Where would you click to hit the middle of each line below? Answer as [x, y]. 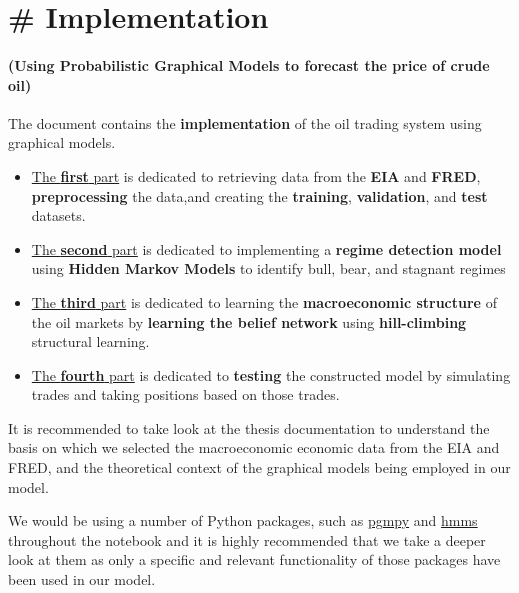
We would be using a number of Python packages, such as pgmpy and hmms [243, 520]
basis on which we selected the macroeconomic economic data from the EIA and [254, 447]
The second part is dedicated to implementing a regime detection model [266, 248]
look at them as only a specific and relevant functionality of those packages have [254, 559]
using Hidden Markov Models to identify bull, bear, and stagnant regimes [268, 268]
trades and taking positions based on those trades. [185, 394]
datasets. [58, 215]
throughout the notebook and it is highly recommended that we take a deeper [247, 539]
